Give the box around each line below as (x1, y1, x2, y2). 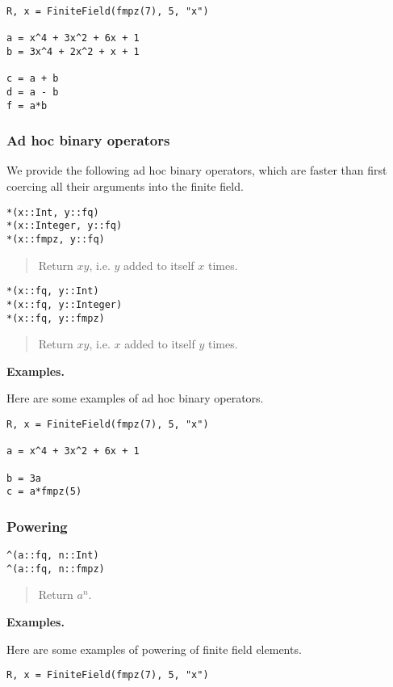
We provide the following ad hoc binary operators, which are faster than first (6, 162, 387, 179)
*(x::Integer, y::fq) (6, 220, 123, 232)
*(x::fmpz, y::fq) (6, 233, 105, 245)
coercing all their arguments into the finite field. (6, 178, 244, 195)
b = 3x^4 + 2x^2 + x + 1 (6, 45, 140, 57)
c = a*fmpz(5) (6, 486, 82, 498)
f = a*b (6, 99, 48, 112)
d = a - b (6, 86, 59, 98)
